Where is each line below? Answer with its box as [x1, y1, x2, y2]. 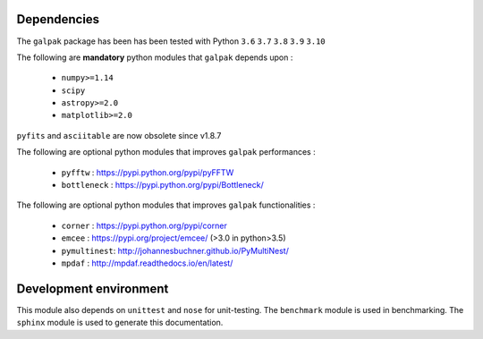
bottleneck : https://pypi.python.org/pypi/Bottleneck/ [61, 180, 264, 191]
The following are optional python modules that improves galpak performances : [16, 147, 317, 157]
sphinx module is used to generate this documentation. [16, 318, 224, 328]
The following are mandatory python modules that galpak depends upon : [16, 52, 293, 63]
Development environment [16, 281, 169, 296]
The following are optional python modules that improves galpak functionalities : [16, 199, 316, 210]
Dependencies [16, 12, 100, 27]
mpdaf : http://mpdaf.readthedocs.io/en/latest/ [61, 258, 233, 268]
